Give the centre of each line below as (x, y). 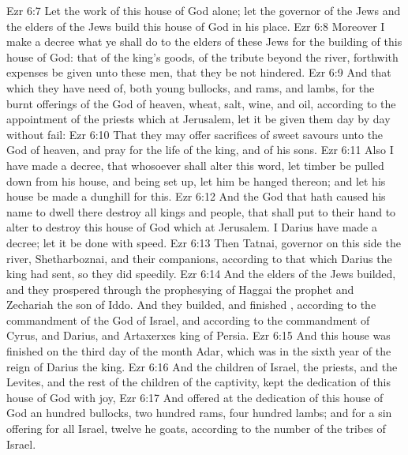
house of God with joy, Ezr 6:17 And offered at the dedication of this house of (195, 397)
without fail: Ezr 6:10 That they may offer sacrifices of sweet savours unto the (195, 134)
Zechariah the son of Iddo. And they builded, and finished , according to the (191, 305)
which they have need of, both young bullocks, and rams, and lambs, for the (191, 87)
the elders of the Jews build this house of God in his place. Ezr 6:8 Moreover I (196, 26)
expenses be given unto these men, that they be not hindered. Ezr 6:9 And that (199, 72)
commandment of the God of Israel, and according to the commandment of (188, 320)
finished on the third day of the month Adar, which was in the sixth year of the (199, 351)
